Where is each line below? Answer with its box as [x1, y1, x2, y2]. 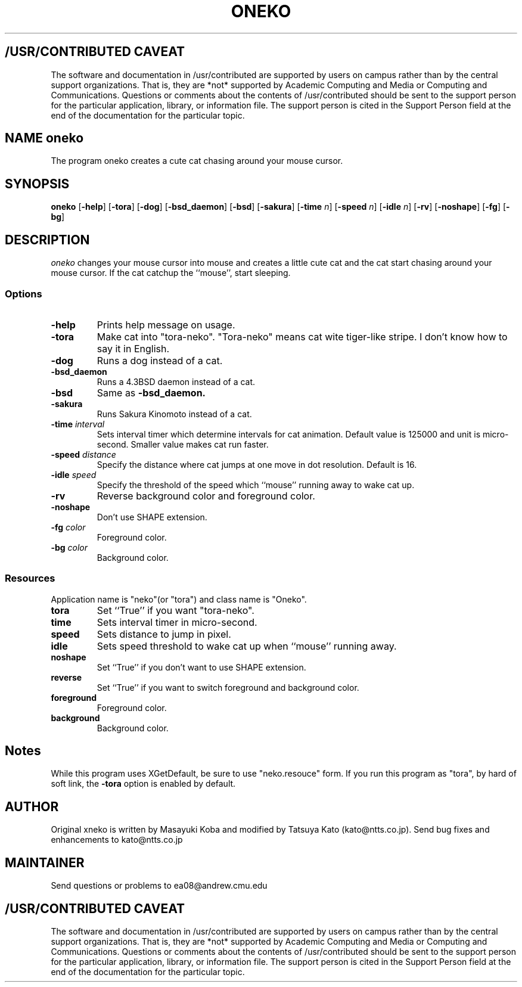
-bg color [51, 542, 88, 553]
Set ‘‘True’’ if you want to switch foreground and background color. [97, 682, 359, 693]
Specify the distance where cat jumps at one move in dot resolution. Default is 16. [97, 459, 417, 470]
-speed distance [51, 449, 116, 460]
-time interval [51, 418, 105, 429]
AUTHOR [5, 799, 59, 814]
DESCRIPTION [5, 232, 90, 247]
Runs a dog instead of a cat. [97, 354, 223, 367]
